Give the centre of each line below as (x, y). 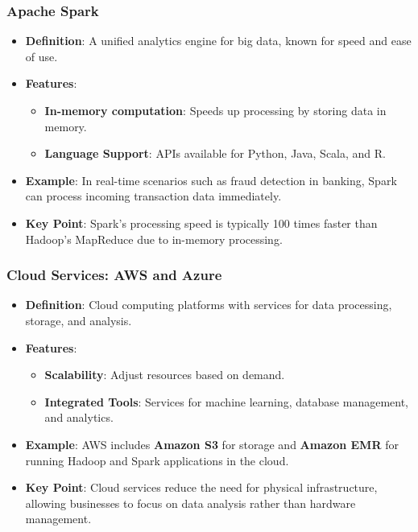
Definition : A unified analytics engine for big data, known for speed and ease (218, 41)
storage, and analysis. (79, 320)
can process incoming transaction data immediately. (153, 196)
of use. (41, 56)
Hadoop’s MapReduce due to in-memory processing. (154, 239)
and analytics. (79, 417)
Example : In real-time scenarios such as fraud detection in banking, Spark (211, 180)
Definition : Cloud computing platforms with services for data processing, (209, 305)
